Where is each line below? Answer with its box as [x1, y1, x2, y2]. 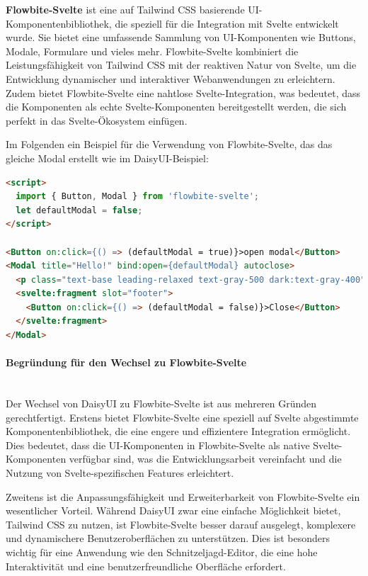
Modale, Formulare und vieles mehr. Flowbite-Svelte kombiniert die [6, 43, 299, 58]
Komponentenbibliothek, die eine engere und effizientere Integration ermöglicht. [6, 424, 351, 439]
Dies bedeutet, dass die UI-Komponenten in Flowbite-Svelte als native [6, 437, 310, 452]
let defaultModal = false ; [16, 205, 143, 215]
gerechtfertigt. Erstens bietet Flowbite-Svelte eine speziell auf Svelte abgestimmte [6, 410, 359, 424]
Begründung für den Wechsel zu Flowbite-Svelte [6, 355, 247, 370]
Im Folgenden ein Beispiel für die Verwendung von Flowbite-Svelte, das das [6, 137, 333, 152]
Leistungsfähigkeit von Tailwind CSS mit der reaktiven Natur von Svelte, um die [6, 57, 357, 72]
